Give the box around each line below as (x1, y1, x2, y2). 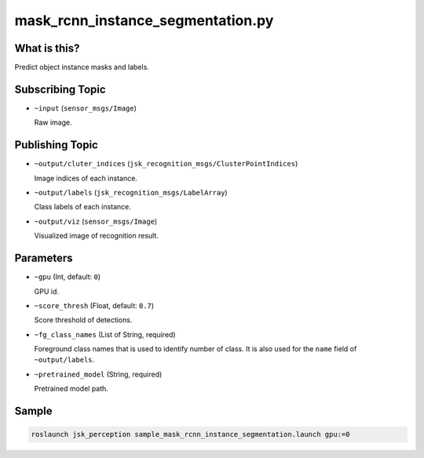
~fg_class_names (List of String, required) (34, 329, 176, 339)
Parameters (14, 252, 73, 265)
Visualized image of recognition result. (34, 231, 159, 241)
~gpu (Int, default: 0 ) (34, 272, 101, 282)
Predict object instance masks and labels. (14, 63, 149, 72)
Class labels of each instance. (34, 202, 131, 212)
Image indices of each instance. (34, 173, 137, 183)
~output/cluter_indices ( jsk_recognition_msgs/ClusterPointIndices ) (34, 159, 298, 169)
